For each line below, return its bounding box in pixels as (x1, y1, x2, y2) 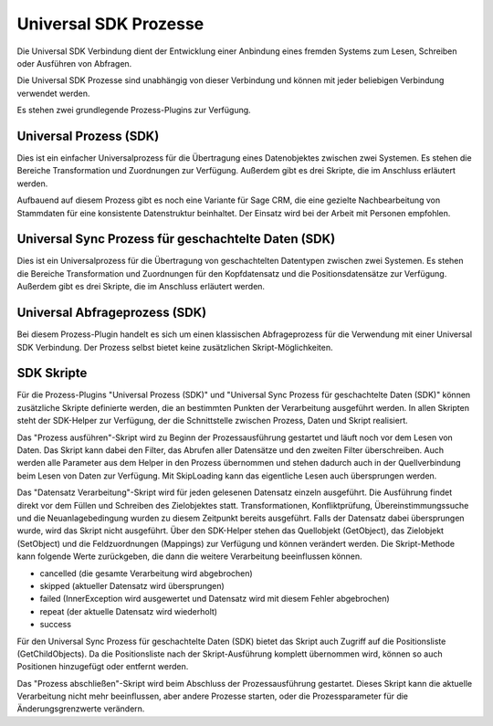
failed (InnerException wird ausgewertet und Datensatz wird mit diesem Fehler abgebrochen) (39, 594, 390, 605)
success (39, 619, 72, 630)
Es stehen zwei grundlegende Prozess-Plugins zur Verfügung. (16, 105, 251, 116)
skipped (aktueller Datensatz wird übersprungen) (39, 580, 226, 591)
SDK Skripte (16, 365, 88, 381)
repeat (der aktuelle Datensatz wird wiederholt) (39, 605, 218, 616)
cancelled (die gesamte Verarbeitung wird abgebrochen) (39, 567, 253, 579)
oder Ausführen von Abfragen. (16, 58, 132, 68)
